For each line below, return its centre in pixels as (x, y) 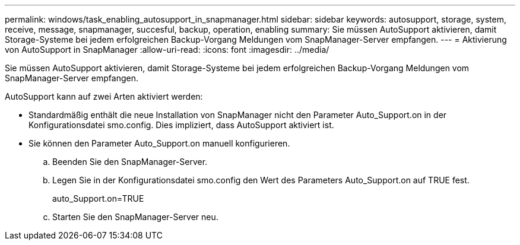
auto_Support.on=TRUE (98, 198)
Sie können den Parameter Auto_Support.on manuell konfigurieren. (159, 143)
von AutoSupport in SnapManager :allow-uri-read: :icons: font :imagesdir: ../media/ (167, 50)
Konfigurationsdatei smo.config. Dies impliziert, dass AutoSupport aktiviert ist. (181, 125)
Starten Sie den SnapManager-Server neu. (135, 217)
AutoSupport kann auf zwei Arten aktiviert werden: (104, 96)
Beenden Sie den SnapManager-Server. (130, 162)
